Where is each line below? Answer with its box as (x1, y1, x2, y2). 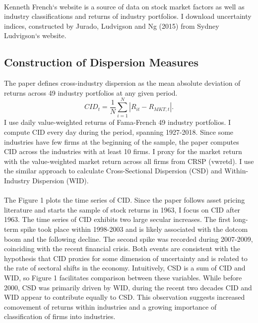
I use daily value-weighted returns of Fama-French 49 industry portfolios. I (4, 117, 231, 127)
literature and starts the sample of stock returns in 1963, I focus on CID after (4, 204, 241, 215)
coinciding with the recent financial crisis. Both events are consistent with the (4, 243, 240, 254)
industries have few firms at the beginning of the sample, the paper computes (4, 136, 239, 147)
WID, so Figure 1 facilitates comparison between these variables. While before (4, 272, 242, 282)
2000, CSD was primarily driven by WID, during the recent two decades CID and (4, 282, 252, 292)
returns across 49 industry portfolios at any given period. (4, 87, 178, 98)
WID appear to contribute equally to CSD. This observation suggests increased (4, 292, 245, 302)
